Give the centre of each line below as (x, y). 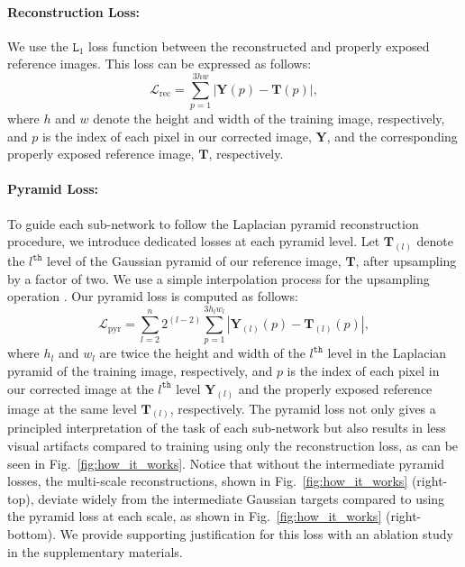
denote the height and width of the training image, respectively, (269, 119)
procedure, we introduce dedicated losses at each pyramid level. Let (194, 241)
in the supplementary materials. (95, 551)
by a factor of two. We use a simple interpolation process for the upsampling (219, 278)
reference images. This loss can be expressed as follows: (160, 64)
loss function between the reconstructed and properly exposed (259, 46)
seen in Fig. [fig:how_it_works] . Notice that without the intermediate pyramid (226, 463)
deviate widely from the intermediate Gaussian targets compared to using (242, 498)
